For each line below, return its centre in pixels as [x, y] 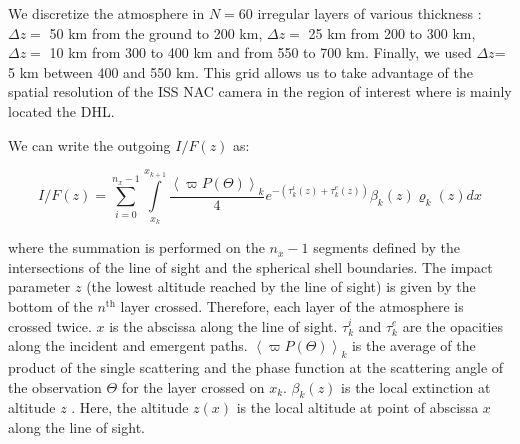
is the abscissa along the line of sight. [223, 325]
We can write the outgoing [89, 144]
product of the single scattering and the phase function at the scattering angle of [256, 366]
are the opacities [453, 325]
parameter [39, 286]
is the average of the [413, 345]
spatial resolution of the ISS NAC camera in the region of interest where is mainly [260, 91]
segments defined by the [386, 247]
